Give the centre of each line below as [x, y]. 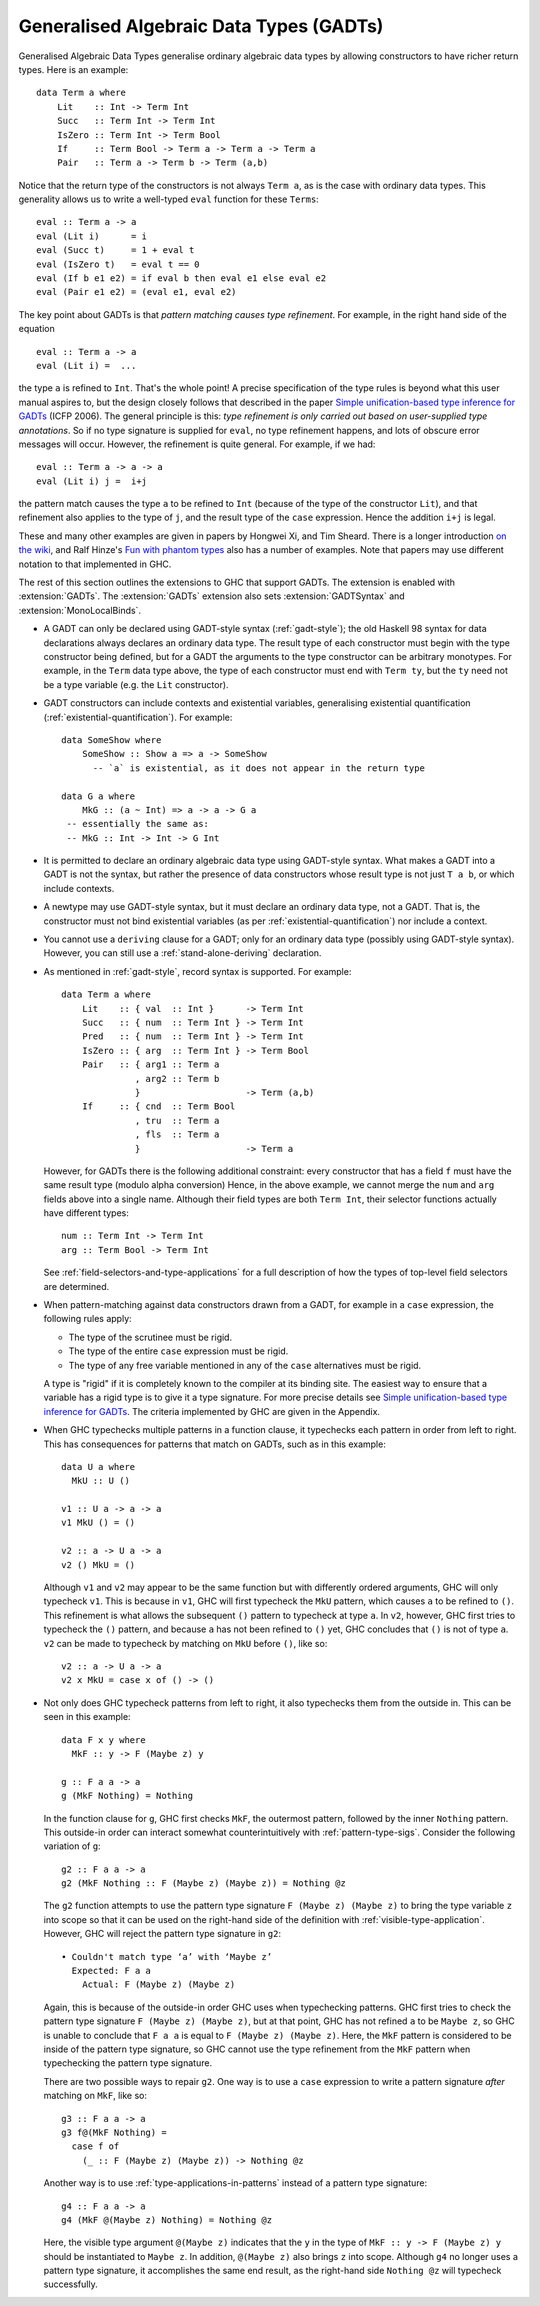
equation [36, 329]
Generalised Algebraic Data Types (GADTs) [201, 26]
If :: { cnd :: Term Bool [158, 1106]
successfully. [71, 2284]
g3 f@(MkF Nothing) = [114, 2132]
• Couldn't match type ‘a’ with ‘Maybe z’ [167, 1956]
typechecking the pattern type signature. [128, 2063]
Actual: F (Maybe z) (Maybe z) [158, 1984]
